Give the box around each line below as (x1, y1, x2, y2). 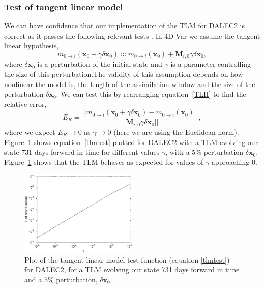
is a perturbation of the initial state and (37, 59, 162, 69)
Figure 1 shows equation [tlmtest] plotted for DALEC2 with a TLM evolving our (4, 136, 258, 147)
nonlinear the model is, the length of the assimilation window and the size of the (4, 78, 255, 89)
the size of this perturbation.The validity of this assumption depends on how (4, 69, 243, 79)
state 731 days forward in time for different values (4, 147, 160, 157)
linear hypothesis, (4, 40, 59, 51)
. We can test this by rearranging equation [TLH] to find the (56, 89, 246, 99)
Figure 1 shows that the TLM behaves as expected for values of (4, 156, 203, 167)
